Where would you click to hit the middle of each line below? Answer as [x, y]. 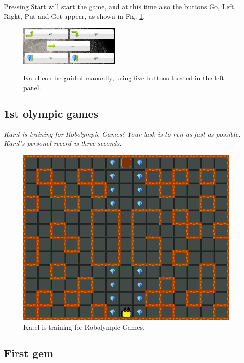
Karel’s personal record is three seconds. [63, 143]
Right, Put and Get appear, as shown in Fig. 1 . [74, 16]
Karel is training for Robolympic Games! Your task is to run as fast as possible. [122, 134]
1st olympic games [51, 113]
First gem [29, 353]
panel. [32, 87]
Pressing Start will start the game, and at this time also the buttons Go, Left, [120, 6]
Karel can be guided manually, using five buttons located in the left [124, 78]
